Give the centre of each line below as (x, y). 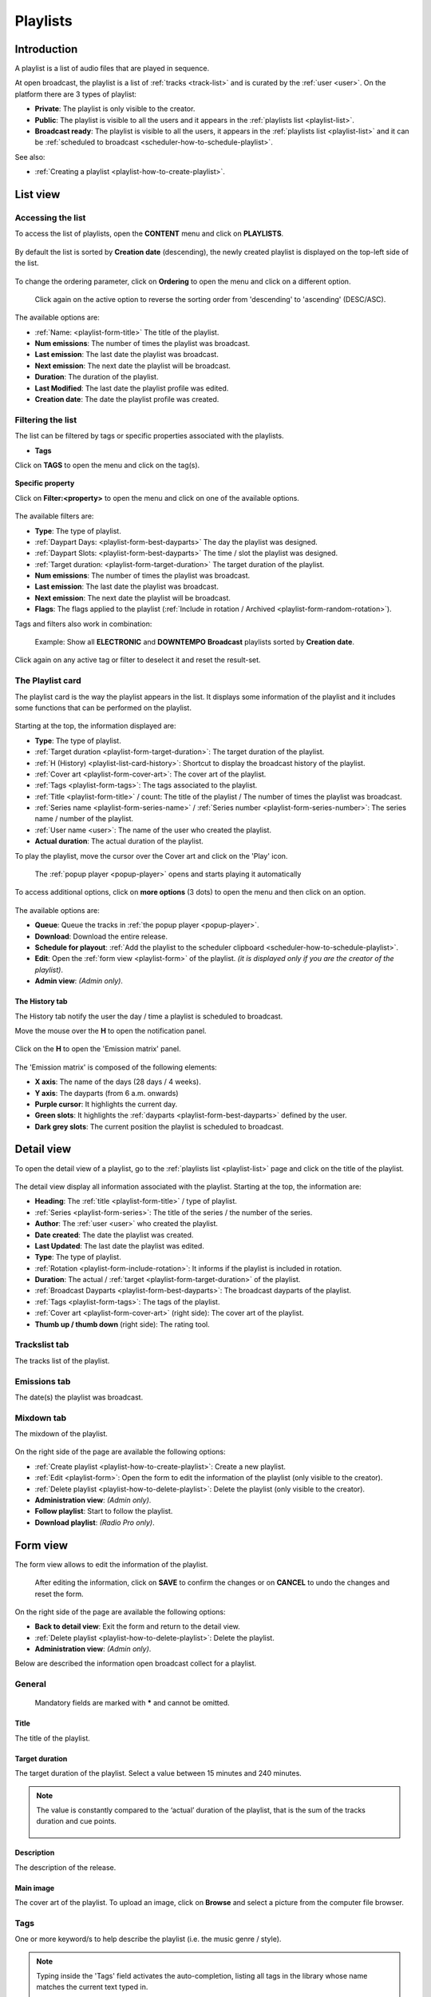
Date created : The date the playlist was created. (114, 1235)
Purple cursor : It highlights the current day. (106, 1104)
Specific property (45, 483)
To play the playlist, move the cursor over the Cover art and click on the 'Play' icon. (151, 856)
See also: (30, 157)
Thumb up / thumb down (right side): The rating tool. (123, 1324)
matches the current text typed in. (92, 1987)
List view (38, 195)
